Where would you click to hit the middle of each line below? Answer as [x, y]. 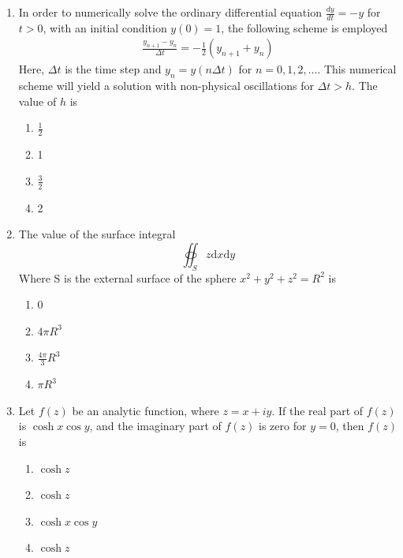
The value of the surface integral [97, 234]
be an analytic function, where [146, 410]
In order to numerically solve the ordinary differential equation [170, 12]
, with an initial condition [105, 27]
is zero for [283, 426]
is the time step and [113, 69]
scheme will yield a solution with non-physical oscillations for [166, 86]
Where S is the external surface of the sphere [127, 277]
